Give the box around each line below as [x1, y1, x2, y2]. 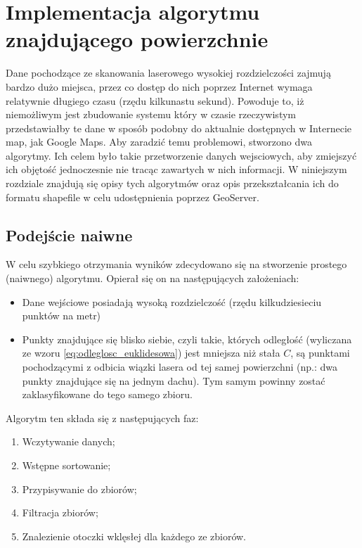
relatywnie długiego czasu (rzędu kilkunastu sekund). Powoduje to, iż [6, 93, 304, 108]
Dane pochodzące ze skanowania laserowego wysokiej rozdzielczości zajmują [6, 65, 331, 80]
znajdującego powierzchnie [6, 25, 269, 53]
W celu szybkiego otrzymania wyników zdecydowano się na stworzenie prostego [6, 257, 347, 272]
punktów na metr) [22, 308, 101, 323]
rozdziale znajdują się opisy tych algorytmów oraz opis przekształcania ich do [6, 176, 339, 191]
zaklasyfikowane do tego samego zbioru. [22, 387, 193, 402]
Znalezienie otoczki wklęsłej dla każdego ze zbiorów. [22, 528, 247, 543]
